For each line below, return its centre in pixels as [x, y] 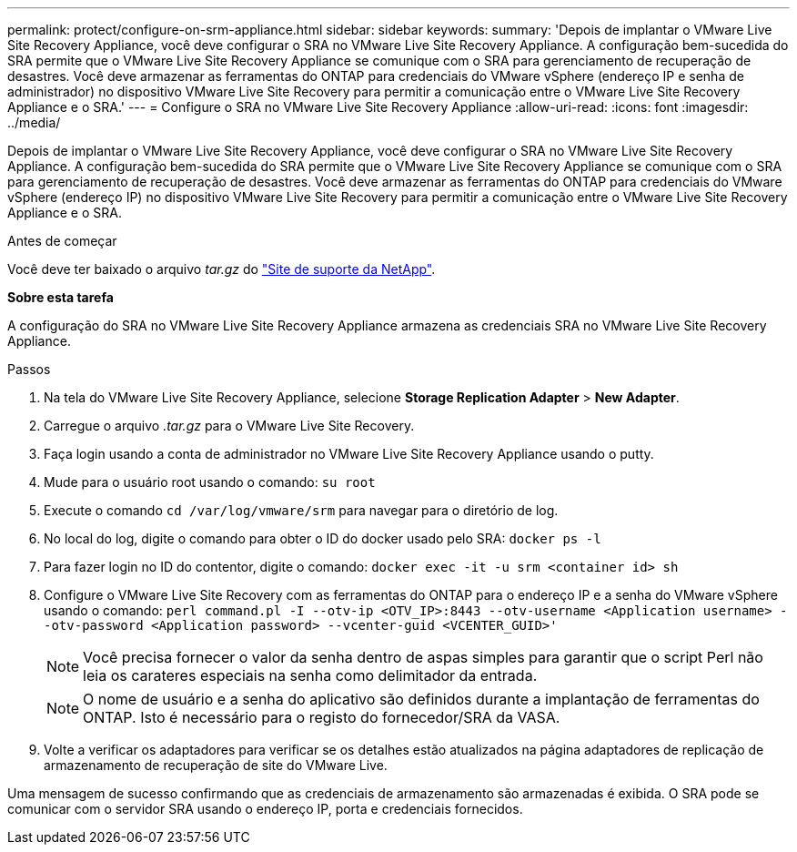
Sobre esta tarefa [61, 297]
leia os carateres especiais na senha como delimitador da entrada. [310, 675]
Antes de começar [62, 241]
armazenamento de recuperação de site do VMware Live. [216, 765]
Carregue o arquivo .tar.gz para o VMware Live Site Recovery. [229, 426]
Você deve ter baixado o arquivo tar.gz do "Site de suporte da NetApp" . [222, 269]
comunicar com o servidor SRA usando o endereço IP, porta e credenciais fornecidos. [265, 809]
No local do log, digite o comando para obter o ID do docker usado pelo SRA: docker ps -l [323, 538]
